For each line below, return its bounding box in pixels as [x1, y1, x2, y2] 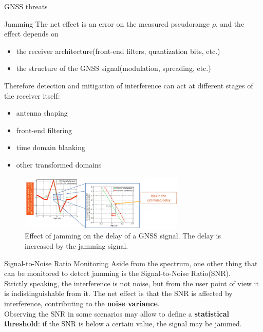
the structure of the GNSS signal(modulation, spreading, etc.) [16, 63, 211, 73]
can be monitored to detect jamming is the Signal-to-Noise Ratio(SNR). [4, 268, 231, 279]
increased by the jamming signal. [25, 241, 128, 251]
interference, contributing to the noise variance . [4, 298, 160, 308]
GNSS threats [4, 1, 48, 11]
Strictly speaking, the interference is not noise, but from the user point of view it [4, 278, 259, 288]
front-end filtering [16, 124, 72, 135]
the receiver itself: [4, 90, 60, 101]
